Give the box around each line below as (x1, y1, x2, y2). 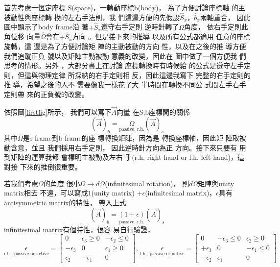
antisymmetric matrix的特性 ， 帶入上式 (4, 197, 126, 207)
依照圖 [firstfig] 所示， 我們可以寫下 (4, 106, 112, 117)
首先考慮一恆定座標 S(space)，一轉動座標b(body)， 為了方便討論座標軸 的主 (4, 2, 245, 12)
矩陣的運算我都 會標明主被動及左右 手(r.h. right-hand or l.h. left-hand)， (10, 152, 237, 162)
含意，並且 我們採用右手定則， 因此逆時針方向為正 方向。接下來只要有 (10, 142, 237, 152)
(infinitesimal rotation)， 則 (105, 178, 189, 188)
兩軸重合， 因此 (200, 12, 251, 22)
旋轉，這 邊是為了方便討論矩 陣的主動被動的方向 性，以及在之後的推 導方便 (4, 41, 246, 51)
